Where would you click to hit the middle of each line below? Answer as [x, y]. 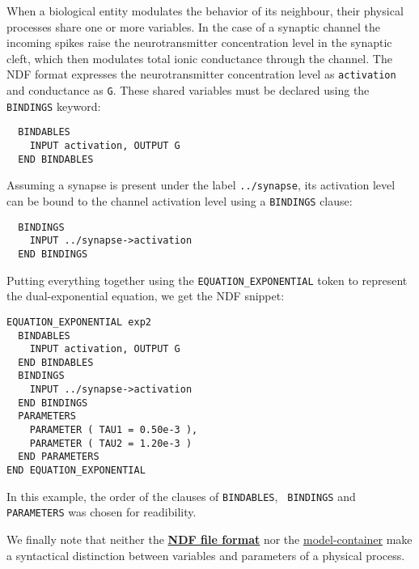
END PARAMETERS [59, 457]
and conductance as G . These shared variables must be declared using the [188, 90]
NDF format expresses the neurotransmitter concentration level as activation [201, 74]
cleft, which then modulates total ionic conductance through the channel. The [199, 58]
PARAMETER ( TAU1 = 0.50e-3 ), [114, 430]
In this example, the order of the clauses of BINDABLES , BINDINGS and [181, 496]
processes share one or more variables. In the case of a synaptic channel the [193, 26]
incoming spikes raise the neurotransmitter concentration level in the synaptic [199, 42]
